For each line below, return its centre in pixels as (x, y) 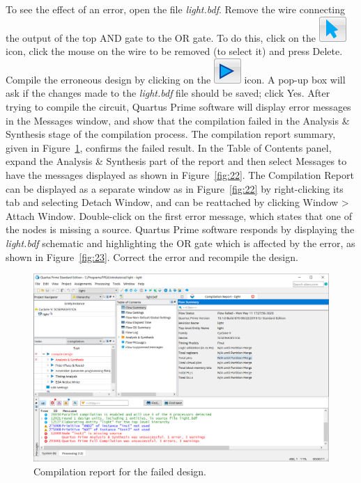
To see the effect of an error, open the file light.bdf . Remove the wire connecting (176, 9)
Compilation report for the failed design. (120, 472)
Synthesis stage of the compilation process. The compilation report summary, (171, 134)
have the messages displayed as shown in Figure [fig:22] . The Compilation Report (180, 174)
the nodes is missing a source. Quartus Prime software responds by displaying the (180, 229)
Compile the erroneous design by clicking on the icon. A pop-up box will (176, 79)
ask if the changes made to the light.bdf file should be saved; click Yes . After (168, 93)
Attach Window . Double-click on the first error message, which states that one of (179, 215)
